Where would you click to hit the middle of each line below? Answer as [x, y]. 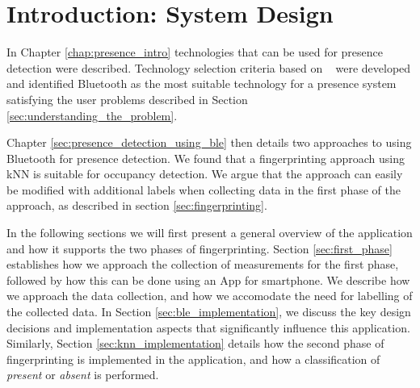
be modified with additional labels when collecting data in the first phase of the [204, 189]
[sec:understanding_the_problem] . [92, 115]
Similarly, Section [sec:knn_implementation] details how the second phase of [195, 343]
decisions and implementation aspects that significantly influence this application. [208, 327]
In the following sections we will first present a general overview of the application [210, 233]
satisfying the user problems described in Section [127, 99]
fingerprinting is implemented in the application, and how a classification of [193, 359]
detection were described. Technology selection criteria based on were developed [209, 67]
